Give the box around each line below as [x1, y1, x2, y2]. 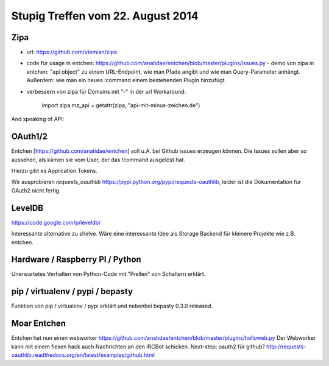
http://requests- [266, 343, 306, 350]
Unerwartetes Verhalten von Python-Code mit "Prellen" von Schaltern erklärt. [11, 270, 206, 278]
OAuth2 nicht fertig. [11, 186, 61, 194]
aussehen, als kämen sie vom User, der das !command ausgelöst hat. [11, 156, 185, 163]
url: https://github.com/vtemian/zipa [26, 49, 118, 56]
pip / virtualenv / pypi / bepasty [11, 286, 133, 297]
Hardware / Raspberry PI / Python [11, 255, 141, 265]
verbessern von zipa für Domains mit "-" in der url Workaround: [26, 88, 186, 95]
